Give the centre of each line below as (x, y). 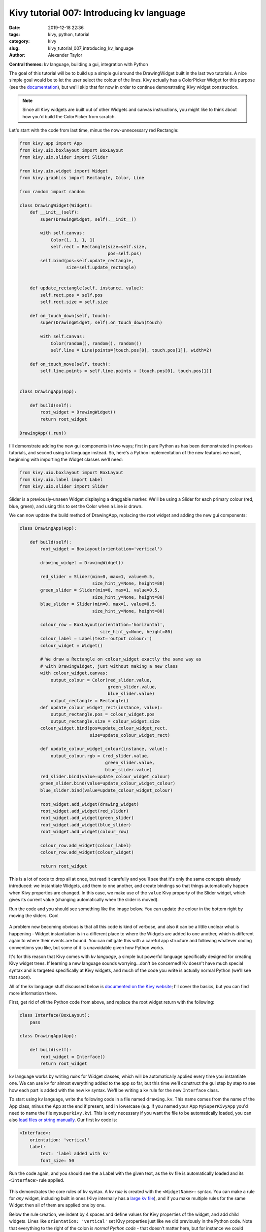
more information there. (33, 993)
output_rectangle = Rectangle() (90, 701)
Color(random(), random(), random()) (96, 343)
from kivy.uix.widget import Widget (64, 171)
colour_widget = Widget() (71, 645)
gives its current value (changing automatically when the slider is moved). (84, 900)
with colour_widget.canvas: (74, 673)
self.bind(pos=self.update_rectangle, (87, 260)
